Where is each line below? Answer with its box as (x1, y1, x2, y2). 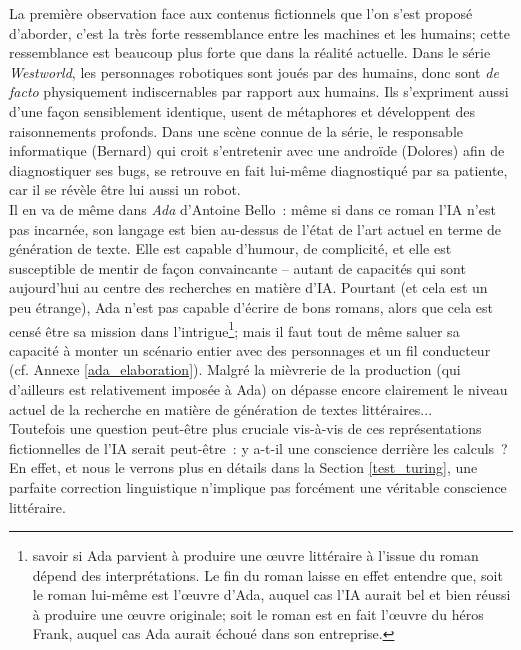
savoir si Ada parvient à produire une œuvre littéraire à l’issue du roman (32, 545, 479, 566)
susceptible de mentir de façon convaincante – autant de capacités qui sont (9, 257, 466, 278)
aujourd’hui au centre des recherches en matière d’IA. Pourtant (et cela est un (9, 277, 488, 298)
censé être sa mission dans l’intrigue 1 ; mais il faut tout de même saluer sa (9, 317, 460, 341)
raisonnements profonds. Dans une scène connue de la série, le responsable (9, 120, 463, 141)
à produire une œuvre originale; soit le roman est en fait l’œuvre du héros (32, 603, 484, 624)
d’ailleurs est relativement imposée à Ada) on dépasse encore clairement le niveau (9, 378, 508, 399)
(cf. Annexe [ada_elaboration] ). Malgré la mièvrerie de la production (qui (9, 359, 461, 380)
